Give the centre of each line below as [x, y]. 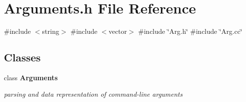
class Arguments [31, 77]
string [51, 31]
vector [118, 31]
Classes [22, 57]
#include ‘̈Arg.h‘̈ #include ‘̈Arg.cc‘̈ [190, 31]
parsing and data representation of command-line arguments [93, 94]
